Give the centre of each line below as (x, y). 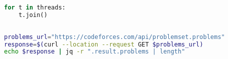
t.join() (33, 15)
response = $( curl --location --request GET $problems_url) (104, 44)
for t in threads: (35, 7)
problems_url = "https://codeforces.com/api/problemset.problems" (115, 37)
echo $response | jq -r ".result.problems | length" (95, 52)
